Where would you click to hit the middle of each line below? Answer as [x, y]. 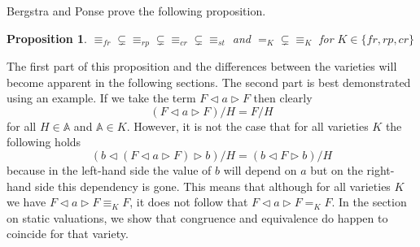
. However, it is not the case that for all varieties [247, 126]
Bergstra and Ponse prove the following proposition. [136, 11]
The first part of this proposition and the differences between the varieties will [202, 66]
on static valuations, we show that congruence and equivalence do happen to [197, 217]
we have [26, 202]
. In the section [369, 202]
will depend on [260, 170]
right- [381, 170]
